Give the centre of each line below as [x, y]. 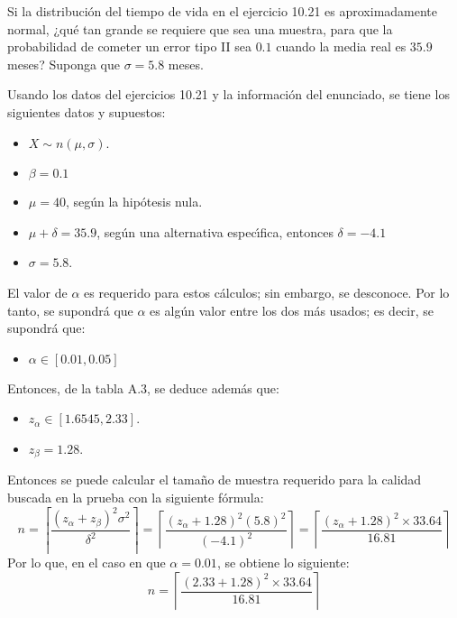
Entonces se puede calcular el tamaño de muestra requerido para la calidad [215, 480]
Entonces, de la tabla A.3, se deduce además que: [143, 387]
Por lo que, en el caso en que [87, 563]
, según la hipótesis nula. [134, 202]
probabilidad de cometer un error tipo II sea [129, 46]
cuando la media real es [341, 46]
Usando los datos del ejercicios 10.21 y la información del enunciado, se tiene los [228, 94]
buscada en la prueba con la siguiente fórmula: [136, 497]
